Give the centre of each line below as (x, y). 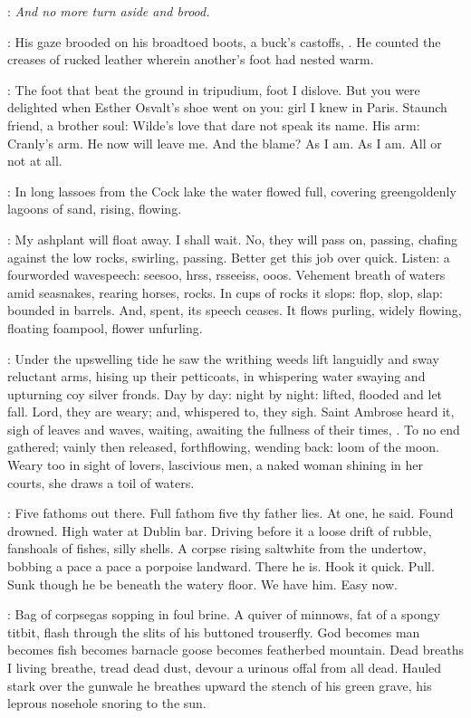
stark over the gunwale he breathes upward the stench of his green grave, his (220, 685)
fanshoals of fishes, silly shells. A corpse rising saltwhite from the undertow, (217, 548)
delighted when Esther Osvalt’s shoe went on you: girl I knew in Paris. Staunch (227, 107)
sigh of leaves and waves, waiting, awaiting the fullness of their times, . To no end (234, 429)
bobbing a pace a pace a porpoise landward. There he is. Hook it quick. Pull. (221, 566)
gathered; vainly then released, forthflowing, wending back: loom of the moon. (224, 447)
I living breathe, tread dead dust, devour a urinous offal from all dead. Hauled (225, 667)
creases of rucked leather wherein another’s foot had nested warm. (191, 59)
